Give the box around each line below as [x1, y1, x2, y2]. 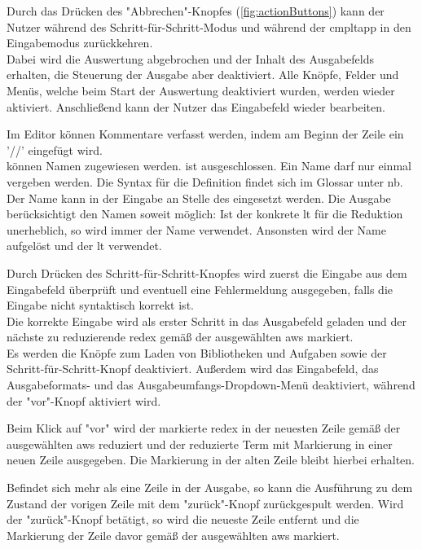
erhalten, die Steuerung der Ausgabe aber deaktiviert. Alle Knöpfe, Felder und [7, 66, 399, 83]
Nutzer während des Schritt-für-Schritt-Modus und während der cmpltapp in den [7, 18, 411, 35]
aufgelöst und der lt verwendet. [7, 237, 162, 254]
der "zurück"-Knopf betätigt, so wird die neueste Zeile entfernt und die [7, 511, 359, 528]
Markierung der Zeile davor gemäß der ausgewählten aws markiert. [7, 526, 340, 543]
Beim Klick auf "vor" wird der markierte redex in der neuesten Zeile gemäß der [7, 419, 401, 437]
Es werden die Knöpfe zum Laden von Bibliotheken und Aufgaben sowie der [7, 344, 387, 361]
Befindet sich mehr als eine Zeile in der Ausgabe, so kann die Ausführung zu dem [7, 479, 413, 496]
